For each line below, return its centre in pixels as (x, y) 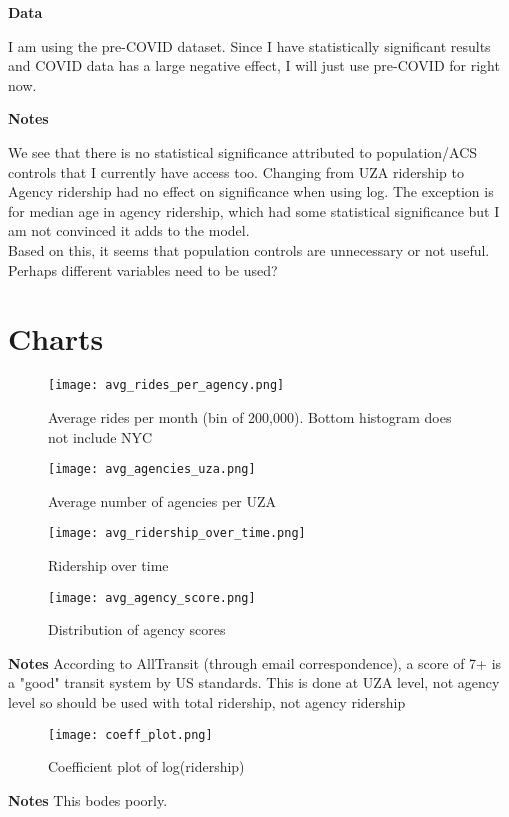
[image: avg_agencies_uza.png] (152, 469)
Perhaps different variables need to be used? (143, 269)
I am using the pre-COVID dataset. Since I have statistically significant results (249, 45)
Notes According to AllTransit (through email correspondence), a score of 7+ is (255, 662)
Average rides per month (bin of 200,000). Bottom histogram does (250, 416)
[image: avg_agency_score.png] (152, 597)
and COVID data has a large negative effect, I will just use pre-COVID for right (254, 65)
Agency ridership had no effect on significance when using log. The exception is (251, 191)
